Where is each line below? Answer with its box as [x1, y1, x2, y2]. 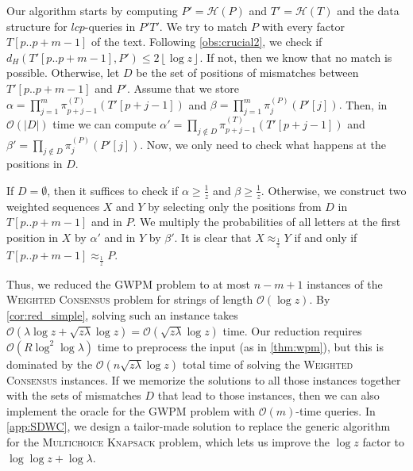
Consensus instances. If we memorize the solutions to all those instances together [6, 371, 401, 388]
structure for [6, 17, 68, 34]
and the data [337, 2, 399, 18]
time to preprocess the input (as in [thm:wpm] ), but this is [97, 338, 384, 354]
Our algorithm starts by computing [6, 2, 178, 18]
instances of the [307, 275, 383, 292]
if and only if [294, 229, 357, 245]
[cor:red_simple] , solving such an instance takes [6, 307, 238, 324]
